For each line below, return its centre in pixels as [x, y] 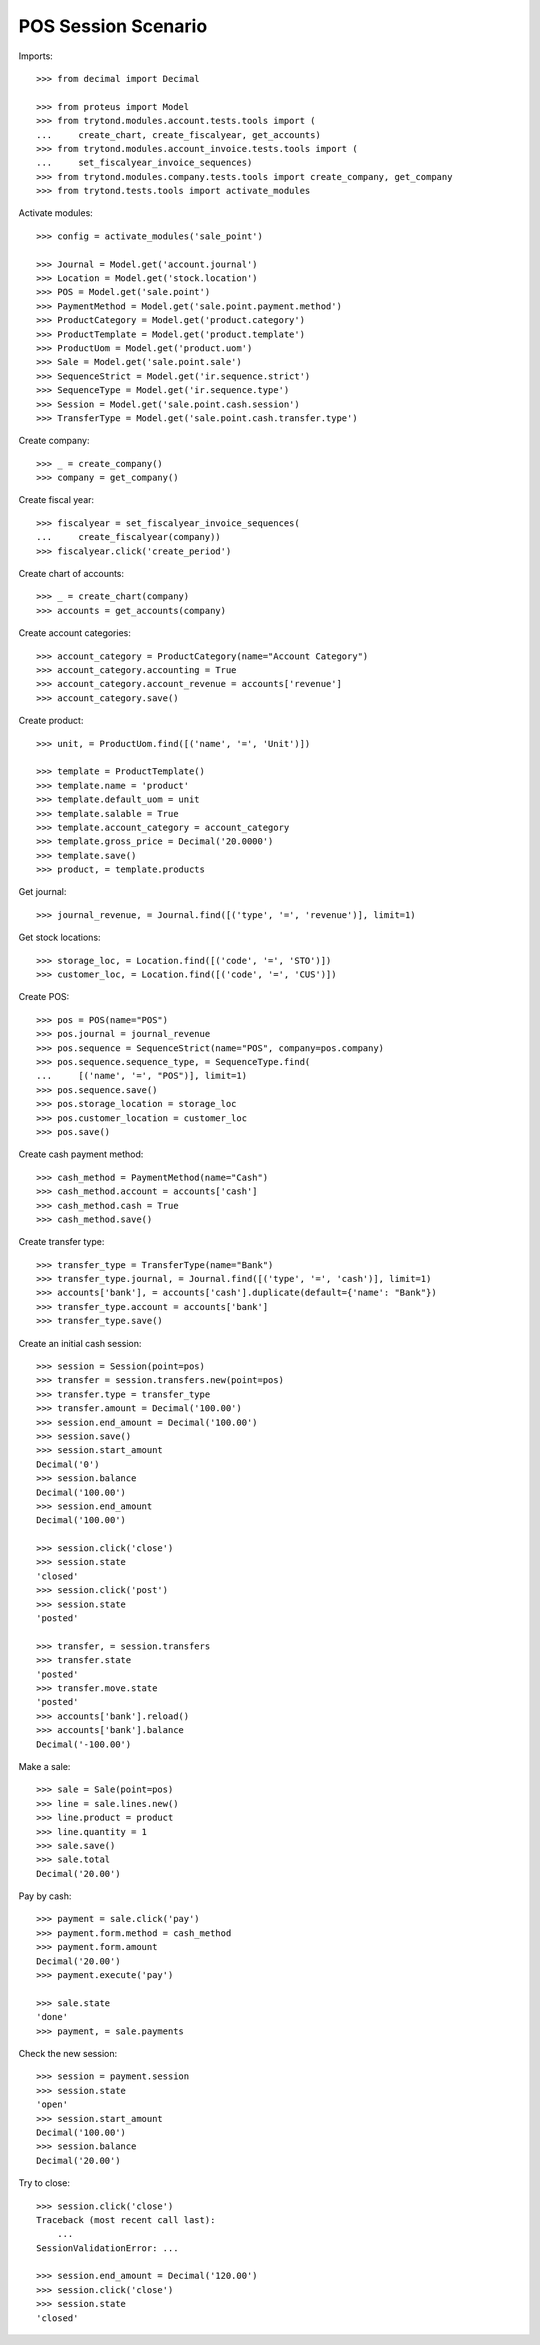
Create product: [51, 721]
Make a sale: [44, 1766]
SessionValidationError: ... [107, 2248]
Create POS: [44, 997]
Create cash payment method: [81, 1154]
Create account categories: [75, 633]
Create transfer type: [61, 1242]
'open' [52, 2104]
